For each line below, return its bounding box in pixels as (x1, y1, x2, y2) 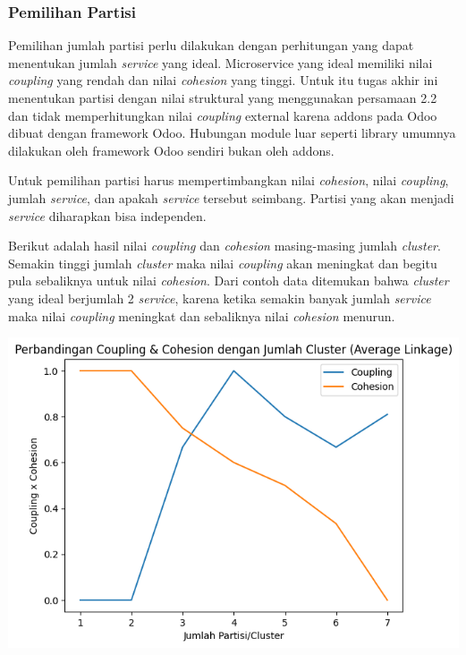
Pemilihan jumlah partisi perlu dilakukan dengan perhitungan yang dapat (8, 36, 414, 55)
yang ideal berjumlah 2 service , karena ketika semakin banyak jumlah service (8, 288, 431, 307)
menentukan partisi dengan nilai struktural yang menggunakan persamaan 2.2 (8, 89, 437, 106)
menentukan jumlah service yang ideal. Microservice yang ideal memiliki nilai (8, 53, 433, 72)
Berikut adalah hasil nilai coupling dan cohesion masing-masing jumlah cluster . (8, 236, 441, 255)
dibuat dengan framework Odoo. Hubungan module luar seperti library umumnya (8, 123, 456, 142)
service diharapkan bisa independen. (8, 206, 207, 225)
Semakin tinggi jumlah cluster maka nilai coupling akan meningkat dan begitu (8, 253, 437, 272)
